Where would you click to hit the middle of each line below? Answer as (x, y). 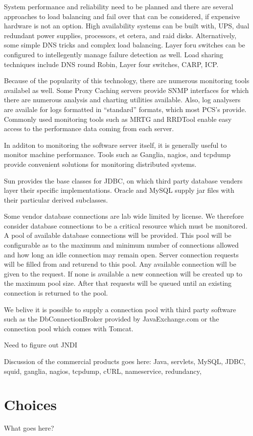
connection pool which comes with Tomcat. (69, 328)
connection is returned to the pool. (56, 293)
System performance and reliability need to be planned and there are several (119, 6)
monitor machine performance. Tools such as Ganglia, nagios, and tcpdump (117, 154)
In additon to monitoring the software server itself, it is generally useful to (115, 145)
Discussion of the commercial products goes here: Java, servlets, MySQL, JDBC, (125, 361)
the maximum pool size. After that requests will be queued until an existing (118, 283)
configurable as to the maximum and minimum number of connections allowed (121, 245)
